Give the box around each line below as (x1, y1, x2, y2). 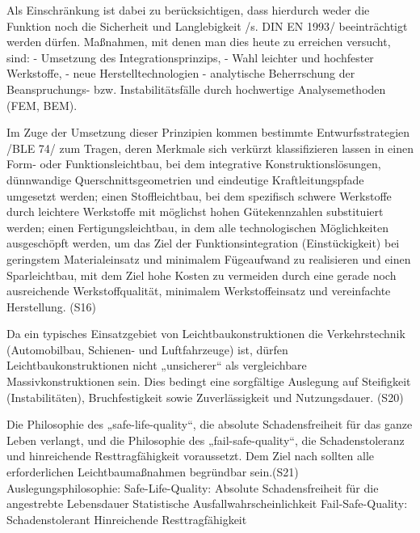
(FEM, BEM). (6, 96, 78, 113)
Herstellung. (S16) (6, 298, 96, 315)
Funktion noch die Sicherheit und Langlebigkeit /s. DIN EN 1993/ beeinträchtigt (6, 17, 408, 34)
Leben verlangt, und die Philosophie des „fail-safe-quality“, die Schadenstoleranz (6, 431, 405, 448)
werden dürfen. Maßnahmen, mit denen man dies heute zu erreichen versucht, (6, 33, 391, 50)
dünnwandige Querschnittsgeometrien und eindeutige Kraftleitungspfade (6, 171, 364, 188)
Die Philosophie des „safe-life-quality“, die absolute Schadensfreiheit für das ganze (6, 416, 413, 433)
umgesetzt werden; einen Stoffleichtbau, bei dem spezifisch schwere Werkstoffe (6, 187, 392, 204)
